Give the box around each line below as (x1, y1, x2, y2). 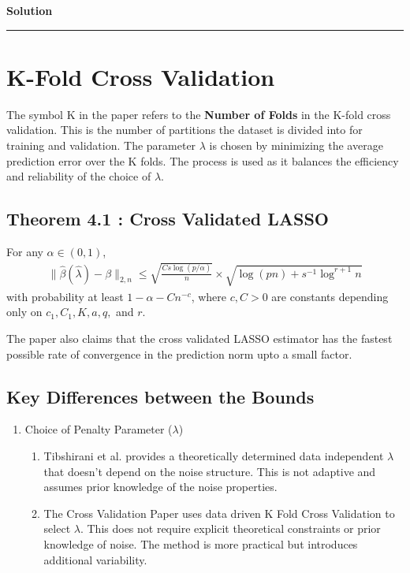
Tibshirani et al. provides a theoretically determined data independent (43, 448, 384, 464)
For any (6, 243, 43, 259)
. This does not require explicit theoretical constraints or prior (80, 520, 381, 537)
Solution (6, 2, 53, 18)
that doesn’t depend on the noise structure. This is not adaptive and (43, 463, 376, 479)
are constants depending (271, 288, 389, 304)
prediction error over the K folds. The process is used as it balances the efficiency (6, 152, 399, 169)
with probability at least (6, 288, 124, 304)
